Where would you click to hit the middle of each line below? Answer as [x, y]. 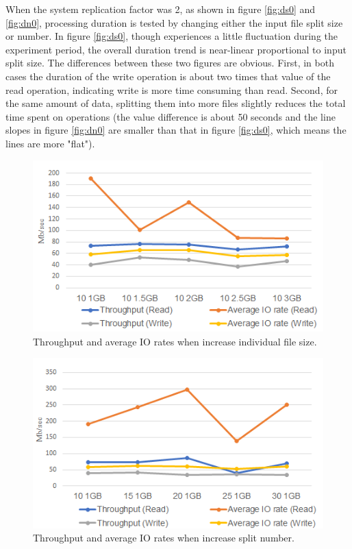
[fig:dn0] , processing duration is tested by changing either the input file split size [174, 22]
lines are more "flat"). [50, 143]
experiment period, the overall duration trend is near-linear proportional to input [176, 49]
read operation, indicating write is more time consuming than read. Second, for [172, 89]
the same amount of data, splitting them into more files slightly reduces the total [176, 103]
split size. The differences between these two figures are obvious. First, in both [170, 63]
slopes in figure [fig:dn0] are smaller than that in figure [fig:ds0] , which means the [176, 130]
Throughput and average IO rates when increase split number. [164, 538]
